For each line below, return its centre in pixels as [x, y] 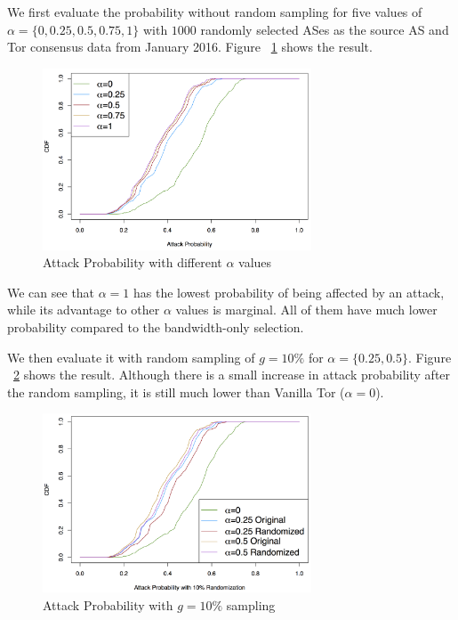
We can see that [51, 292]
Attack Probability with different [133, 262]
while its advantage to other [84, 310]
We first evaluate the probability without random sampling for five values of [215, 12]
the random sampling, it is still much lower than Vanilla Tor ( [176, 392]
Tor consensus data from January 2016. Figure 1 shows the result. [190, 47]
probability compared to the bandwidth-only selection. [156, 327]
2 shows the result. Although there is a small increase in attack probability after [232, 375]
